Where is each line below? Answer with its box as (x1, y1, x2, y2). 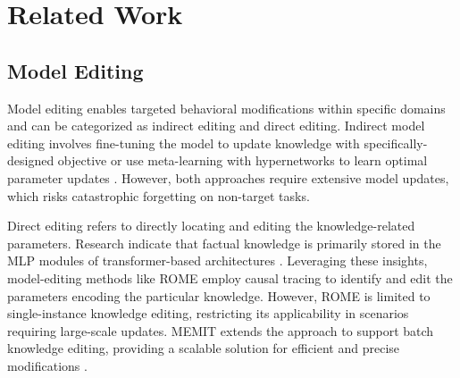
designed (7, 151, 54, 170)
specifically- (364, 133, 428, 152)
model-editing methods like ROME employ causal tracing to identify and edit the (7, 268, 453, 287)
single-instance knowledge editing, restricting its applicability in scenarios (7, 304, 409, 323)
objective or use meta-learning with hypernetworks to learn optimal (57, 151, 428, 170)
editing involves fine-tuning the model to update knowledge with (7, 133, 360, 152)
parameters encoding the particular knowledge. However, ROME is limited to (7, 286, 431, 305)
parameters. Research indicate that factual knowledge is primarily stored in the (7, 233, 441, 252)
